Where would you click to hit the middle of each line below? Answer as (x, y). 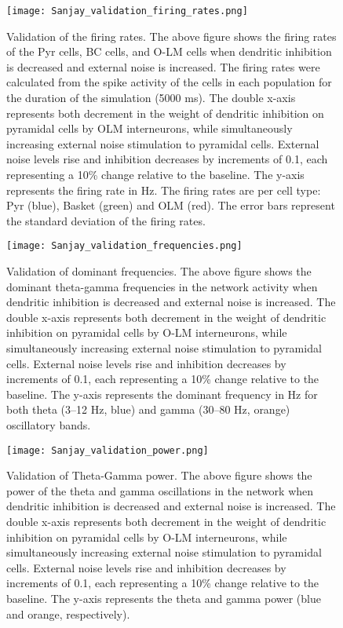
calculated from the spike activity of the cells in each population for (169, 82)
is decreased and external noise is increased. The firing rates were (163, 66)
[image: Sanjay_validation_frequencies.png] (124, 246)
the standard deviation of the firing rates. (106, 220)
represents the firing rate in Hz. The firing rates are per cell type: (164, 190)
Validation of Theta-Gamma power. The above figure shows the (159, 475)
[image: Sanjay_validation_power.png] (108, 450)
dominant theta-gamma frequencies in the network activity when (162, 286)
